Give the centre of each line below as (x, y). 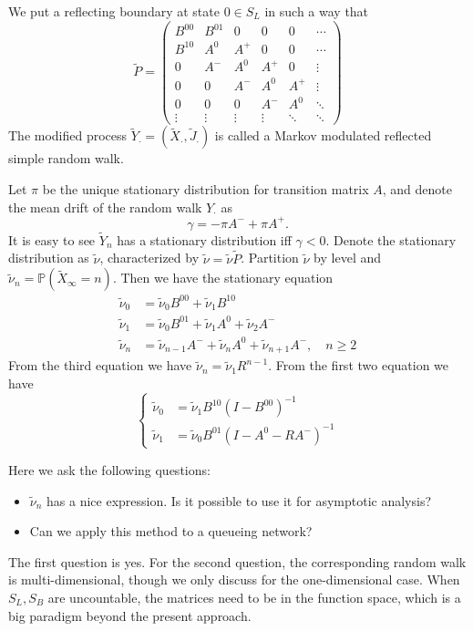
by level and (348, 258)
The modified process (68, 135)
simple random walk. (66, 158)
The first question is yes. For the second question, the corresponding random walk (237, 561)
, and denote (417, 188)
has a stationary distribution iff (204, 239)
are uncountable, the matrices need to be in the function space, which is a (254, 597)
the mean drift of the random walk (105, 207)
